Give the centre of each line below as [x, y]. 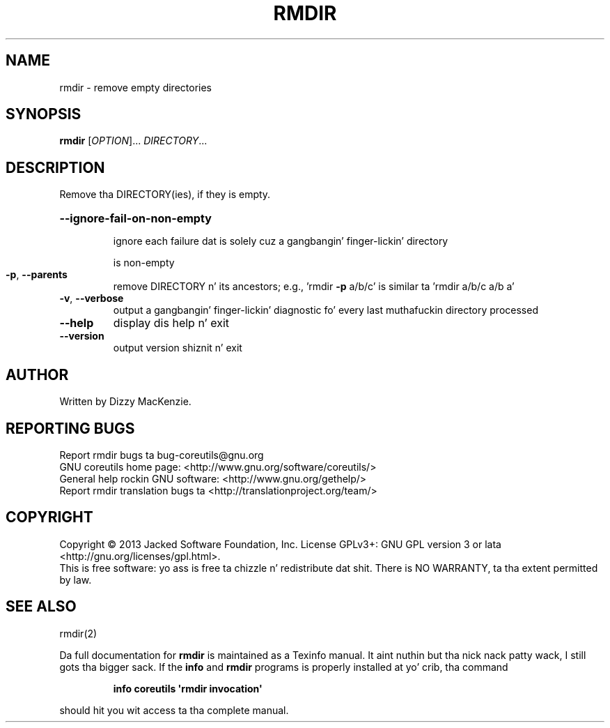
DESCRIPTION [55, 167]
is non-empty [144, 263]
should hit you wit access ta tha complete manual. [174, 710]
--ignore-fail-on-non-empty [135, 219]
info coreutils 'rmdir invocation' [188, 688]
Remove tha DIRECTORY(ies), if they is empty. [165, 195]
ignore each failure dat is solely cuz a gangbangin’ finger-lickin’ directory [281, 241]
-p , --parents [37, 275]
